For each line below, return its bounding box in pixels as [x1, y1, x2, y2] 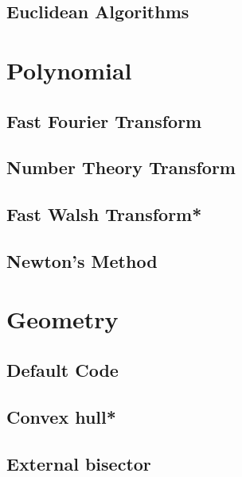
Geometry [6, 303, 119, 335]
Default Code [6, 358, 119, 382]
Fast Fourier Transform [6, 108, 202, 133]
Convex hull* [6, 404, 116, 429]
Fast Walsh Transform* [6, 202, 202, 227]
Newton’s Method [6, 248, 158, 273]
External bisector [6, 451, 151, 475]
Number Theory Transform [6, 155, 236, 180]
